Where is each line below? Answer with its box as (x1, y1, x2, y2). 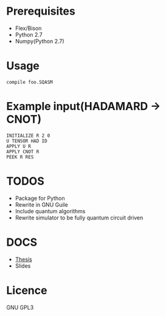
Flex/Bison (15, 24, 42, 32)
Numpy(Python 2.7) (15, 37, 65, 45)
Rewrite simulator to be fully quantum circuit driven (15, 214, 144, 221)
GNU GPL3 (6, 304, 34, 311)
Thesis (15, 255, 32, 263)
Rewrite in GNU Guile (15, 200, 68, 208)
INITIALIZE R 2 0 (6, 133, 50, 139)
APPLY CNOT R (6, 149, 40, 155)
